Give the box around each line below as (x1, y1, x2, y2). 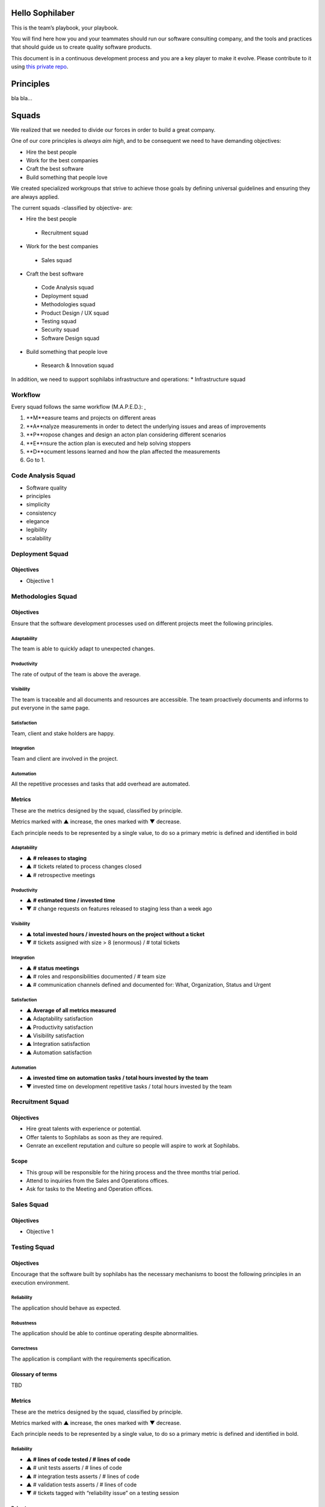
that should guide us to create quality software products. (11, 43, 152, 51)
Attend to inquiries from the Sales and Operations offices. (26, 1177, 169, 1185)
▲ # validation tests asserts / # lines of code (26, 1480, 137, 1488)
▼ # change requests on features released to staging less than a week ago (26, 905, 212, 913)
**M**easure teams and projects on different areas (26, 414, 156, 421)
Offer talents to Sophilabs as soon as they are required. (26, 1133, 163, 1140)
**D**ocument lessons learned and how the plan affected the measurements (26, 448, 221, 455)
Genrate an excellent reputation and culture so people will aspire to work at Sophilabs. (26, 1142, 240, 1150)
